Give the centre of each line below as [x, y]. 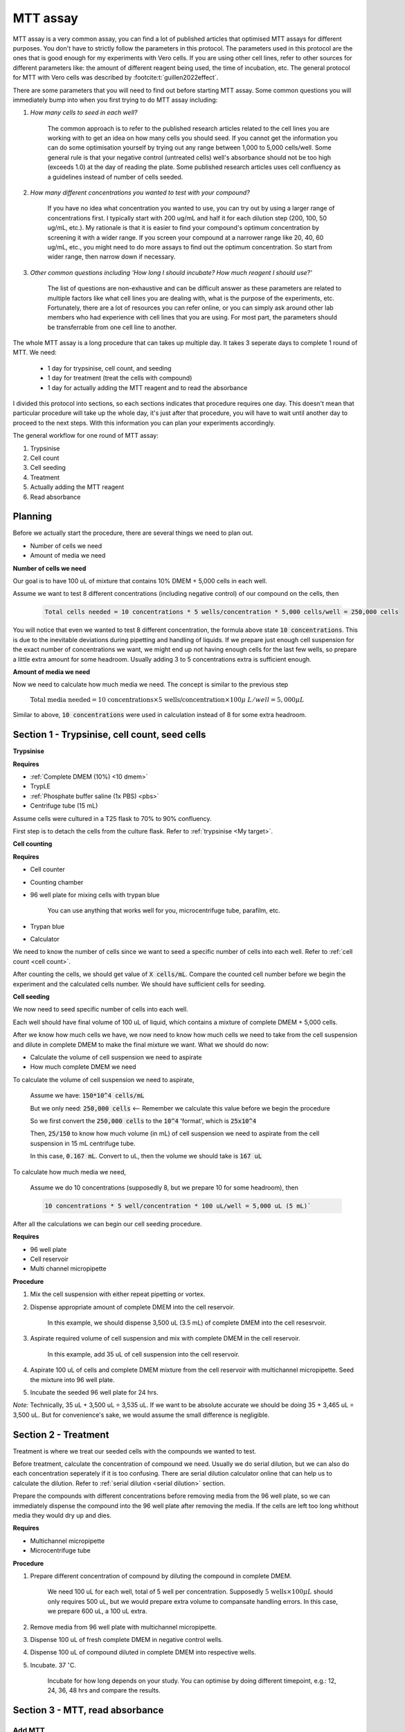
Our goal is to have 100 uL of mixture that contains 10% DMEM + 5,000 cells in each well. [140, 581]
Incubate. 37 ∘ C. [53, 1664]
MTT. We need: [35, 353]
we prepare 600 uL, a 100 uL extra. [97, 1611]
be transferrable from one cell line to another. [112, 327]
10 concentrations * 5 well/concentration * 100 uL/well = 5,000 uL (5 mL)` [178, 1206]
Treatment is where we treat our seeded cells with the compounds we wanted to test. [134, 1451]
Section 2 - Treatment [61, 1434]
